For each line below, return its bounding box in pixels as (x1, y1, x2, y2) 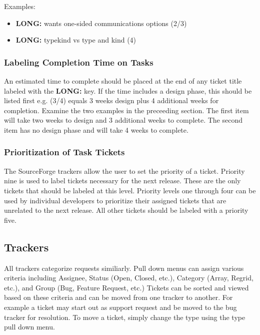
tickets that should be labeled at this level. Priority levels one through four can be (4, 185, 256, 195)
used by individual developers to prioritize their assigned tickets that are (4, 195, 226, 205)
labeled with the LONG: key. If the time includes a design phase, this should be (4, 85, 252, 96)
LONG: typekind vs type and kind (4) (15, 35, 136, 45)
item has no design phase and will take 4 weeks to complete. (4, 124, 188, 135)
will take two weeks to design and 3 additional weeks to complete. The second (4, 115, 243, 125)
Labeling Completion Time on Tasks (4, 56, 153, 68)
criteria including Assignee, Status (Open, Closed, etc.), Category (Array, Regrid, (4, 272, 253, 283)
